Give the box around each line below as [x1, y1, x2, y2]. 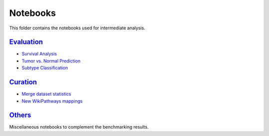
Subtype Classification [21, 65, 68, 71]
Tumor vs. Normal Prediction [21, 58, 81, 64]
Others [9, 111, 31, 120]
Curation [9, 78, 37, 87]
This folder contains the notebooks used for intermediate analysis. [9, 25, 145, 31]
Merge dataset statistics [21, 91, 72, 97]
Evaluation [9, 38, 43, 46]
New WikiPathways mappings [21, 98, 83, 104]
